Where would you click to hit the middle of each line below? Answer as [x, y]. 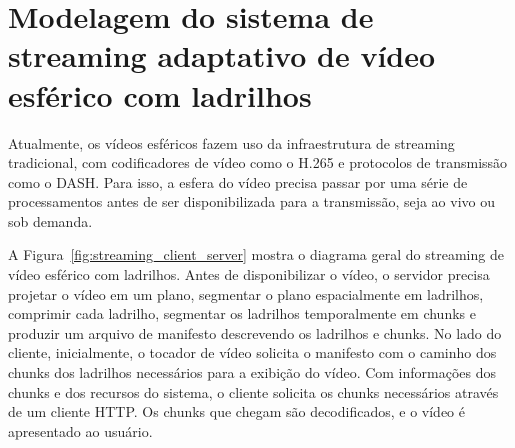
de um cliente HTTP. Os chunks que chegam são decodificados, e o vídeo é [236, 411]
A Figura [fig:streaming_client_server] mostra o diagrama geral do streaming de [256, 254]
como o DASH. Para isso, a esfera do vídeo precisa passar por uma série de [238, 181]
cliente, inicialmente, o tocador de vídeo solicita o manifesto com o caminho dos [252, 352]
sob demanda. [50, 220]
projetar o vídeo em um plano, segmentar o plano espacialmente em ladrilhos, [246, 293]
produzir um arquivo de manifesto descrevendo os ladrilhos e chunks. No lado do [255, 332]
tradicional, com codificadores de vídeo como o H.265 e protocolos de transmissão [258, 162]
